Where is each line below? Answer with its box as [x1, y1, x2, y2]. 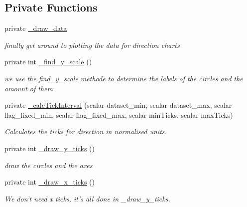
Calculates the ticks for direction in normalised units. [4, 126, 167, 137]
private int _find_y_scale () [4, 56, 92, 67]
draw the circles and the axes [4, 160, 93, 170]
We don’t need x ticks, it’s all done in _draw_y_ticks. [4, 193, 170, 204]
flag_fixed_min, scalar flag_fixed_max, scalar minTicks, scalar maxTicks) [4, 109, 233, 120]
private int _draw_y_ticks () [4, 143, 95, 153]
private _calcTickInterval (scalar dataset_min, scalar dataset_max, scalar [4, 100, 232, 110]
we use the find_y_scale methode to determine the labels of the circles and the [4, 73, 243, 83]
